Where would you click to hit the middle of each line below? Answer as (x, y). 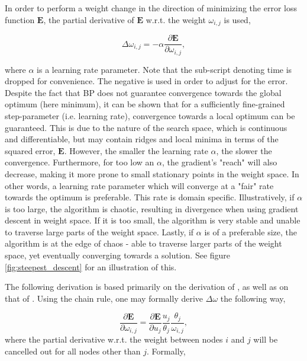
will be (266, 339)
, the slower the (244, 150)
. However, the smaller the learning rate (136, 150)
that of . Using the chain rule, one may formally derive (104, 298)
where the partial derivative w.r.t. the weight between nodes (114, 339)
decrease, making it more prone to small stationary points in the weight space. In (152, 173)
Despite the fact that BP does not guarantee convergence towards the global (143, 92)
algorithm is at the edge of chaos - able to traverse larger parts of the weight (143, 243)
